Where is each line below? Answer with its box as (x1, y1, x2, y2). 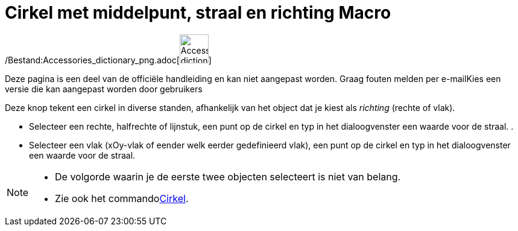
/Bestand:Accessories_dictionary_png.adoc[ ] (5, 54, 212, 65)
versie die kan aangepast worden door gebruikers (5, 83, 203, 94)
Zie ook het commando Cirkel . (55, 192, 189, 204)
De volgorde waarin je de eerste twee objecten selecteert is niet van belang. (55, 170, 401, 183)
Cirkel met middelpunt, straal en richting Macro (5, 2, 391, 23)
